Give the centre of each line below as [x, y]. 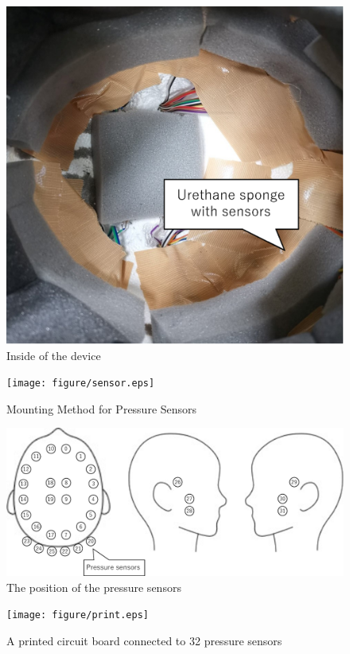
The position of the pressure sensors [94, 587]
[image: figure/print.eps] [78, 615]
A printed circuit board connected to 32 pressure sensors [144, 640]
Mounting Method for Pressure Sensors [102, 408]
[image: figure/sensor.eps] [81, 384]
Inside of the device [54, 355]
